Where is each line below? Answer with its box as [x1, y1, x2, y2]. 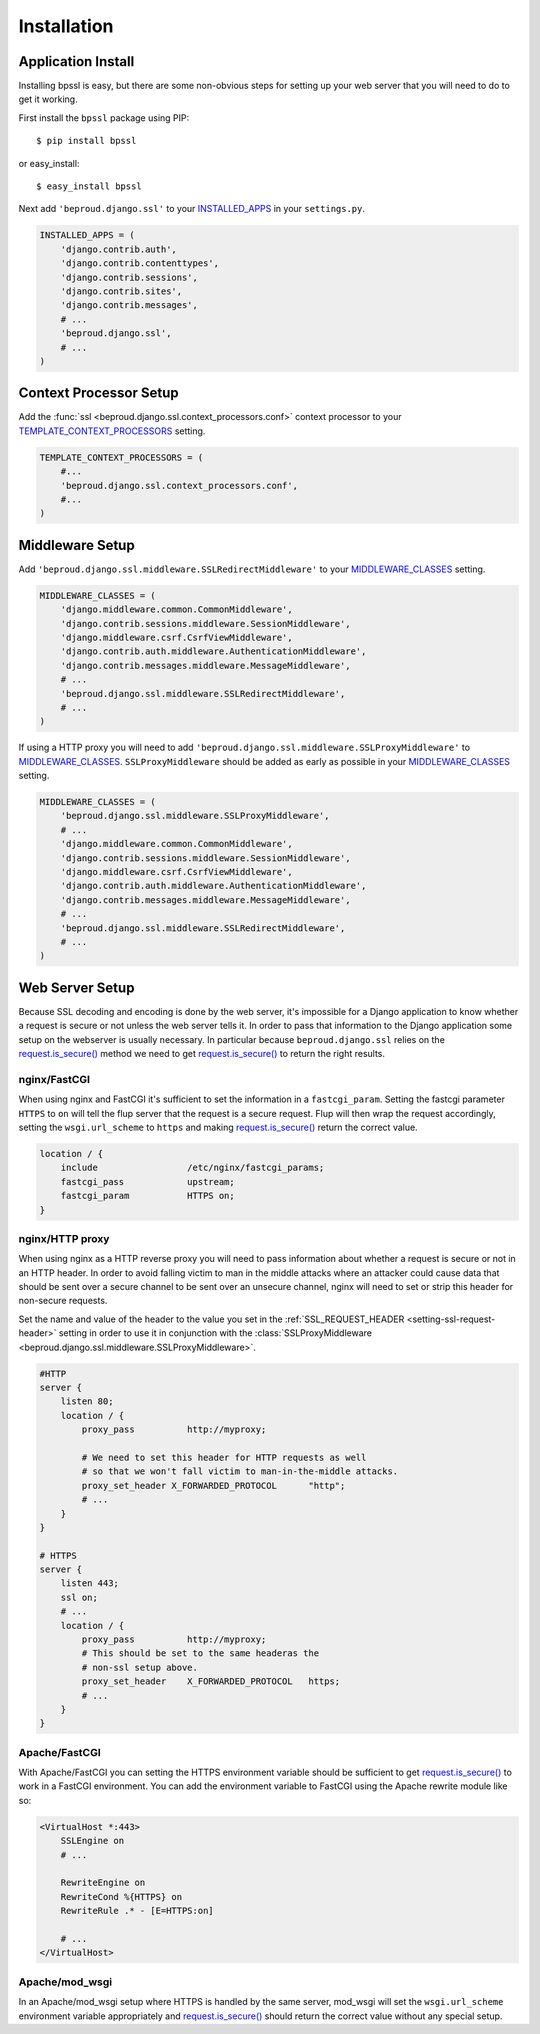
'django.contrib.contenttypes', [60, 258, 220, 269]
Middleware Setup [18, 536, 135, 554]
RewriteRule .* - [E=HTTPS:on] [60, 1905, 214, 1917]
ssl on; [60, 1591, 99, 1603]
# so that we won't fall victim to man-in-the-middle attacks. [81, 1466, 399, 1477]
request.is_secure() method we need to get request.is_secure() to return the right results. [18, 1048, 385, 1060]
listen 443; [60, 1578, 120, 1589]
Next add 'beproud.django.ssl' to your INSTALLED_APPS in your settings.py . [18, 203, 365, 215]
